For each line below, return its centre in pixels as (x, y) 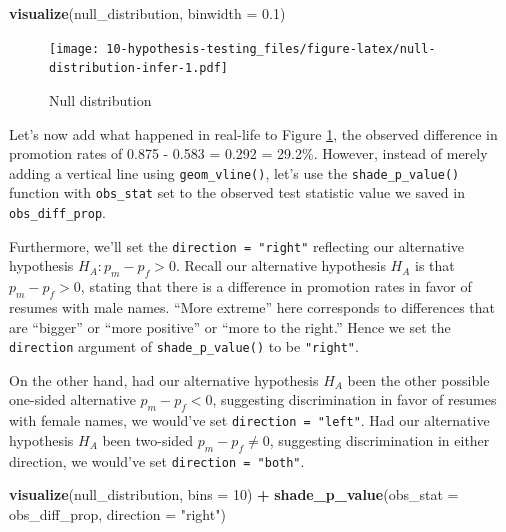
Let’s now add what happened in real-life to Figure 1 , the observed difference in (253, 133)
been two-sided (148, 439)
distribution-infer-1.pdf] (138, 68)
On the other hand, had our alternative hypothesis (164, 379)
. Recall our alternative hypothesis (280, 265)
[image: (74, 48)
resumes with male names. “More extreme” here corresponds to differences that (252, 306)
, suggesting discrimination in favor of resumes (354, 399)
